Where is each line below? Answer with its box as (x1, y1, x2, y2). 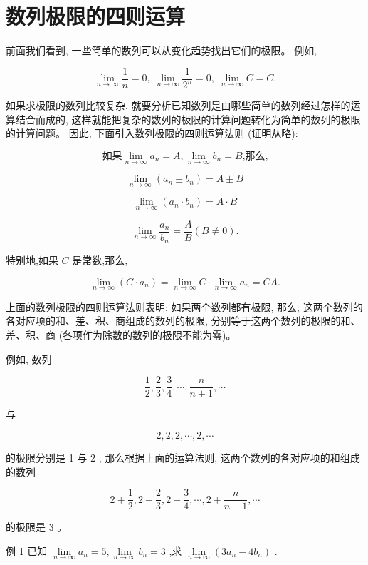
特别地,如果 (6, 253, 58, 268)
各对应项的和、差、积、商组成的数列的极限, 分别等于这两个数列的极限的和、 (6, 313, 361, 328)
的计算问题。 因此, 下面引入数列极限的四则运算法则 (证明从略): (6, 126, 298, 141)
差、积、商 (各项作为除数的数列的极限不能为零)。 (6, 327, 236, 342)
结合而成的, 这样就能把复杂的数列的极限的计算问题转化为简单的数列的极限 (15, 111, 361, 126)
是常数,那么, (72, 253, 128, 268)
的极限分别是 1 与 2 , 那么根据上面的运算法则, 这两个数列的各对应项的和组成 (6, 449, 360, 464)
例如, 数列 (6, 351, 52, 366)
